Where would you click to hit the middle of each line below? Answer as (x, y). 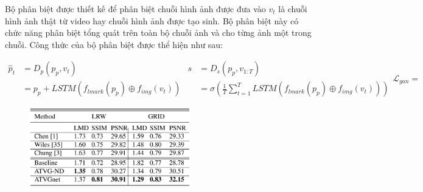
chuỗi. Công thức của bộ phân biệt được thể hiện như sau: (114, 44)
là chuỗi (293, 9)
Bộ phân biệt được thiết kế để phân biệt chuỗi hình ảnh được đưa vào (135, 9)
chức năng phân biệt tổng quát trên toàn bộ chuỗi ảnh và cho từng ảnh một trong (158, 33)
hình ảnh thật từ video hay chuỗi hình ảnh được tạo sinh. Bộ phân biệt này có (152, 20)
